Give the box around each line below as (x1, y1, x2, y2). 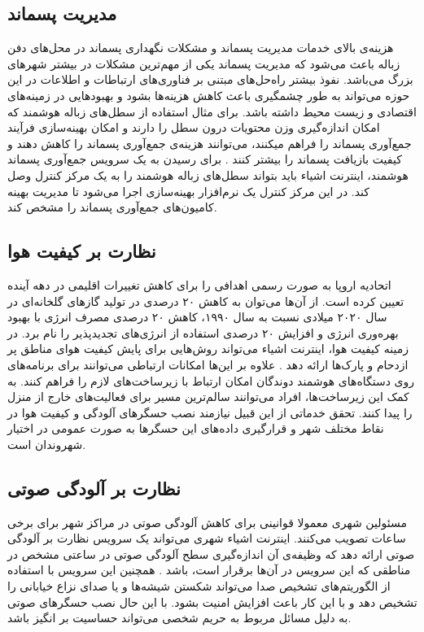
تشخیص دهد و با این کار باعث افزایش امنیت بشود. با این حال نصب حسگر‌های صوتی (7, 593, 417, 610)
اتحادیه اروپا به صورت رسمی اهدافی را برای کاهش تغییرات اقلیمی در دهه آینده (7, 276, 391, 293)
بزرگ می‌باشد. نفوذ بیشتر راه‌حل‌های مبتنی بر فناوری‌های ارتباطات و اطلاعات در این (7, 71, 413, 88)
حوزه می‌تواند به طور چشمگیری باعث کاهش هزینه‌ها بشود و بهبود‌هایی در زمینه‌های (7, 86, 410, 103)
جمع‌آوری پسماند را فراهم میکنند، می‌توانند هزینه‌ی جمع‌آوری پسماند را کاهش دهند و (7, 134, 412, 151)
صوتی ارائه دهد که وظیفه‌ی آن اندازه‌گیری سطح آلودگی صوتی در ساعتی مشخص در (7, 545, 415, 562)
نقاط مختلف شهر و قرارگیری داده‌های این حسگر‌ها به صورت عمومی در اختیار (7, 420, 384, 437)
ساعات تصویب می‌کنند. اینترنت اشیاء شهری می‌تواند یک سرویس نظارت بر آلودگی (7, 530, 406, 547)
